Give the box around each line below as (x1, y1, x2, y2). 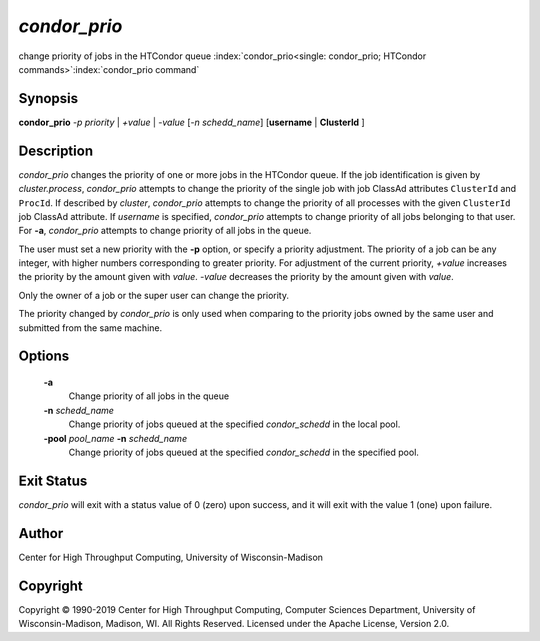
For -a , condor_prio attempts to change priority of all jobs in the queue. (18, 225, 312, 237)
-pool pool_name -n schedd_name (43, 432, 188, 444)
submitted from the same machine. (18, 321, 163, 334)
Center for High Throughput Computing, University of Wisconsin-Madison (18, 551, 324, 563)
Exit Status (18, 472, 88, 489)
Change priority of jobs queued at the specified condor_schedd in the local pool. (68, 418, 401, 430)
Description (18, 142, 94, 159)
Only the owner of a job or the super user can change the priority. (18, 289, 290, 301)
